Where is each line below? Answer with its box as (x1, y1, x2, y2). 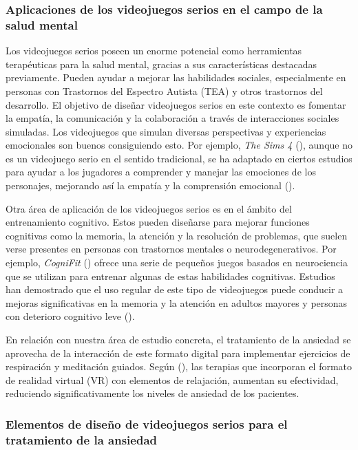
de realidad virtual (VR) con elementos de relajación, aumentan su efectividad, (6, 372, 339, 387)
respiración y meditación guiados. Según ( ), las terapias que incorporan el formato (6, 359, 352, 374)
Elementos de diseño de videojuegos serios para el (6, 415, 288, 432)
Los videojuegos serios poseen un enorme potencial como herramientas (6, 43, 302, 58)
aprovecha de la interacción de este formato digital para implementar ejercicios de (6, 345, 350, 360)
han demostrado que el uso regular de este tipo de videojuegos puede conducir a (6, 282, 344, 297)
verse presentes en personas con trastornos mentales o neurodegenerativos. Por (6, 242, 337, 256)
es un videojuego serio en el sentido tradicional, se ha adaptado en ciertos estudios (6, 151, 352, 165)
